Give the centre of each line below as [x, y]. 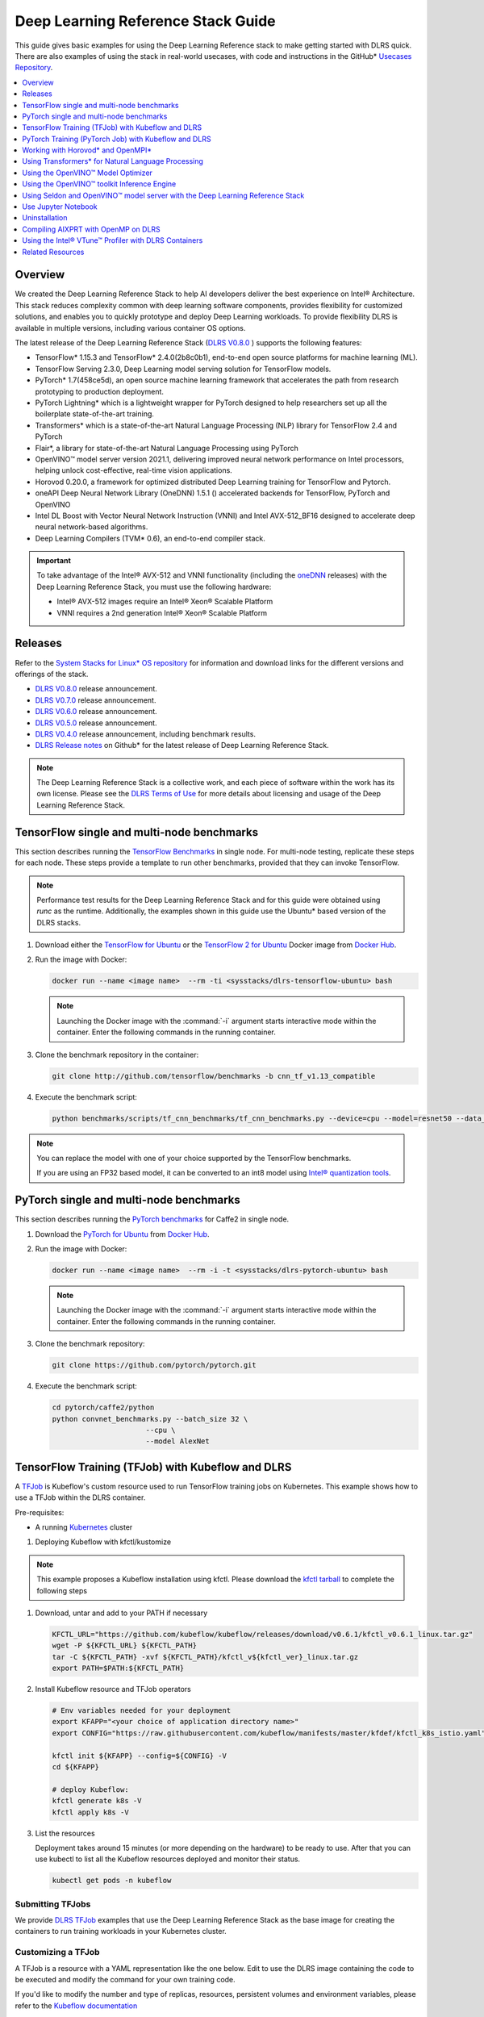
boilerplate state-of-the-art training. [95, 414]
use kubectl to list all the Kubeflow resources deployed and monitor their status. [168, 1859]
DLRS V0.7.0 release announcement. [96, 700]
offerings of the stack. [52, 674]
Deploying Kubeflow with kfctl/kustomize [103, 1542]
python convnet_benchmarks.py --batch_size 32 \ [150, 1419]
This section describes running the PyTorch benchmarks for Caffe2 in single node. [152, 1219]
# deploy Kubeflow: [90, 1789]
